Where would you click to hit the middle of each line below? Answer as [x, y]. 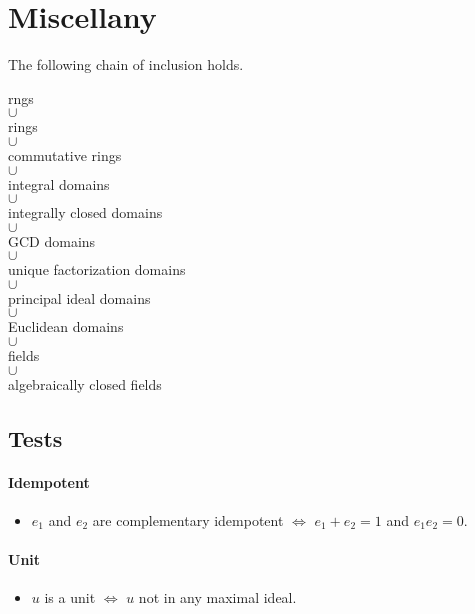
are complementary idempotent [188, 519]
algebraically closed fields [85, 383]
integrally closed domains [85, 212]
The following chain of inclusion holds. [126, 64]
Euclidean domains [66, 326]
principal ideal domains [79, 297]
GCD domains [52, 240]
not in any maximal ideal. [217, 597]
